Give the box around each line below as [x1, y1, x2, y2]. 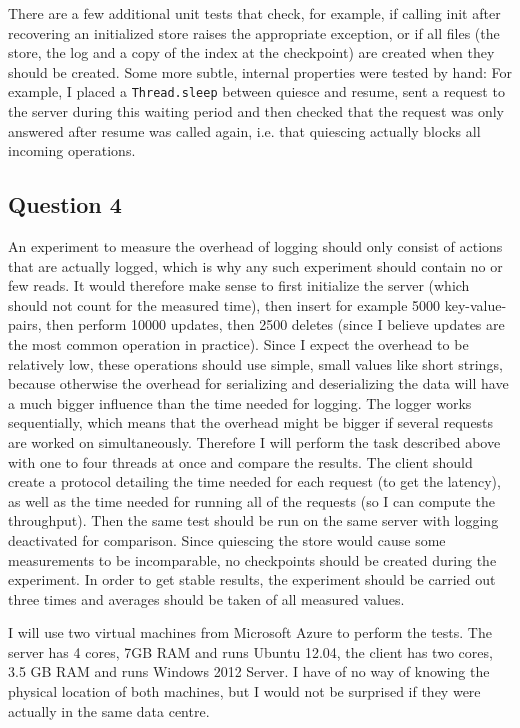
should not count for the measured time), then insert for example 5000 [8, 294, 441, 315]
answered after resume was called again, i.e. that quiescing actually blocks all [8, 120, 481, 141]
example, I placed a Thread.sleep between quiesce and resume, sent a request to [8, 81, 505, 102]
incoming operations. [8, 140, 136, 161]
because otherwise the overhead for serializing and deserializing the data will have [8, 373, 509, 394]
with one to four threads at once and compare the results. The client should [8, 451, 473, 472]
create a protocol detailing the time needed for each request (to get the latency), [8, 471, 501, 492]
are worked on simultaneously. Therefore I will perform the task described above [8, 431, 501, 452]
